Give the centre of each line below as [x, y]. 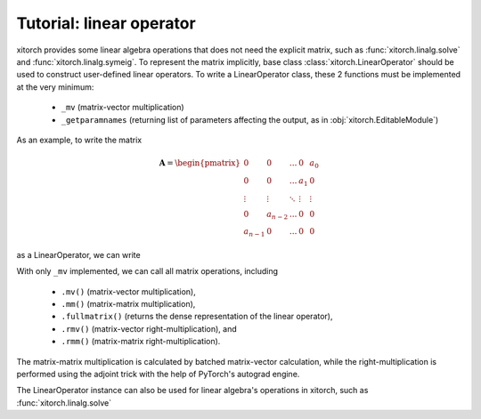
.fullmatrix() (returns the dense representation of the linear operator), [197, 317]
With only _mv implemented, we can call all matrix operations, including [147, 271]
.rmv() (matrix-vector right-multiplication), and [149, 328]
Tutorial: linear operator [106, 23]
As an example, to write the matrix [79, 140]
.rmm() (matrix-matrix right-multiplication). [141, 342]
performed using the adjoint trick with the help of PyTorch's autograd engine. [158, 374]
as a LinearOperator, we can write [79, 254]
